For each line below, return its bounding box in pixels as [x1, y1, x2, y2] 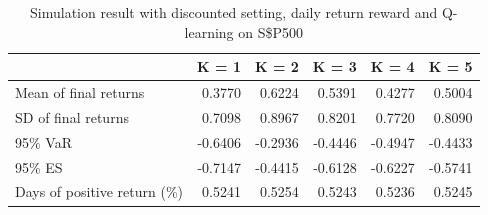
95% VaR [15, 131, 72, 152]
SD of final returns [15, 106, 129, 127]
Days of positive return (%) [15, 181, 184, 202]
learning [184, 21, 234, 42]
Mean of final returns [15, 82, 145, 103]
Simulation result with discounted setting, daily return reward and [30, 2, 438, 22]
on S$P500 [238, 21, 304, 42]
